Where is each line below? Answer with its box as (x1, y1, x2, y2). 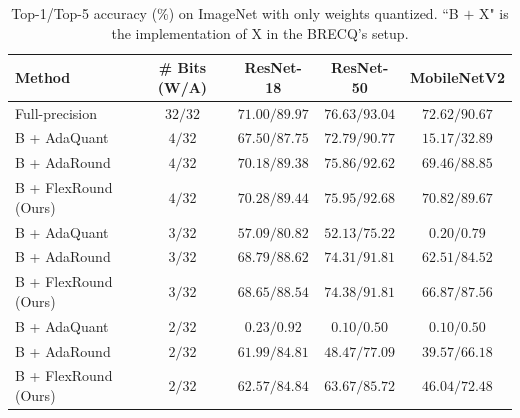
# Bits (158, 57, 207, 78)
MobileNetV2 (409, 66, 505, 87)
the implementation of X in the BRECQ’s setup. (111, 22, 409, 43)
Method (15, 66, 71, 87)
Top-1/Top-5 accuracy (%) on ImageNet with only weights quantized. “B (11, 3, 459, 23)
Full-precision (15, 102, 97, 123)
